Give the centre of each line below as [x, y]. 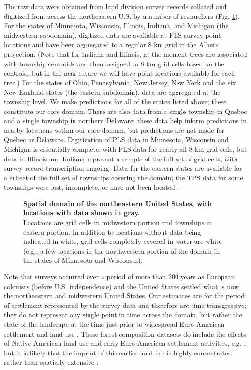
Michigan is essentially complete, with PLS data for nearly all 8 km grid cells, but [125, 149]
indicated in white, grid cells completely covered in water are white [123, 241]
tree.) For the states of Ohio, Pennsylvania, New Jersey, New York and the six [120, 82]
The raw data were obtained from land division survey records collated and [115, 6]
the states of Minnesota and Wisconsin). [83, 260]
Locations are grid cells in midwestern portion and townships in [118, 222]
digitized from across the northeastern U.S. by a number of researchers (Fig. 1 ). [122, 16]
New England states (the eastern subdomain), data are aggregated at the [112, 92]
